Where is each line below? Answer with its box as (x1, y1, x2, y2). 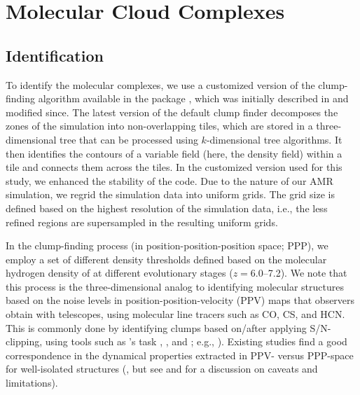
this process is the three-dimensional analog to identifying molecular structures (6, 279, 344, 293)
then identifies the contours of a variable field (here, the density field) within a (6, 146, 342, 160)
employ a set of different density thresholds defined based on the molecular (6, 251, 327, 266)
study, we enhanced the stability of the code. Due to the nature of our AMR (6, 173, 333, 188)
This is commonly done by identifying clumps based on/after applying (6, 320, 307, 335)
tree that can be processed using (60, 132, 198, 146)
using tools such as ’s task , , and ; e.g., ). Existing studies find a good (45, 334, 347, 349)
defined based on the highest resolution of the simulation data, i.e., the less (6, 200, 328, 215)
